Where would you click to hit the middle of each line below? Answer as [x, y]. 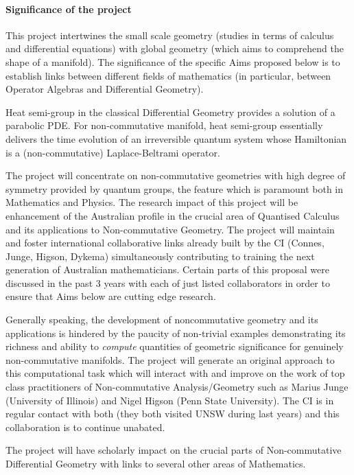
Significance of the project [69, 9]
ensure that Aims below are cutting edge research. [111, 296]
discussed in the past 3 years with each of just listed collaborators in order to [168, 282]
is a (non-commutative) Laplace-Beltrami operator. [113, 152]
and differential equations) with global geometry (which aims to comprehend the [175, 48]
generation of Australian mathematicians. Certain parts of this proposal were [167, 269]
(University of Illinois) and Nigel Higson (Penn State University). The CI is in [170, 400]
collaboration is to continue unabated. [85, 427]
